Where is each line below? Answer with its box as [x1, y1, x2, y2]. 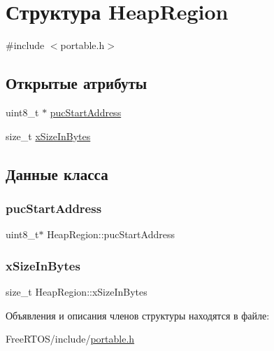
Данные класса [6, 163, 108, 184]
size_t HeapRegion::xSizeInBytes [6, 284, 147, 298]
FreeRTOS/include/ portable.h [6, 331, 135, 346]
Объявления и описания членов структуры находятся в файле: [6, 308, 270, 322]
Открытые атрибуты [6, 72, 147, 94]
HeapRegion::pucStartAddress [47, 227, 175, 242]
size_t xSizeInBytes [6, 128, 91, 143]
